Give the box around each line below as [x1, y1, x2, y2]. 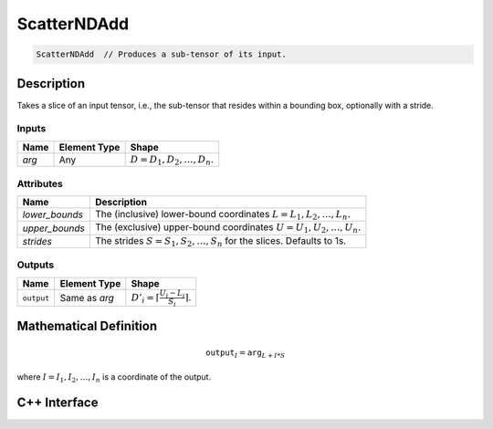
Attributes [16, 177, 63, 190]
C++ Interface [16, 395, 99, 411]
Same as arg [59, 292, 114, 305]
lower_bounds [22, 208, 84, 221]
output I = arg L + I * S [205, 348, 286, 360]
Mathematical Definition [16, 318, 158, 333]
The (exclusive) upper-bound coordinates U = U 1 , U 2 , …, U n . [94, 221, 362, 235]
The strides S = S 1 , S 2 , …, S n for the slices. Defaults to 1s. [94, 234, 347, 248]
